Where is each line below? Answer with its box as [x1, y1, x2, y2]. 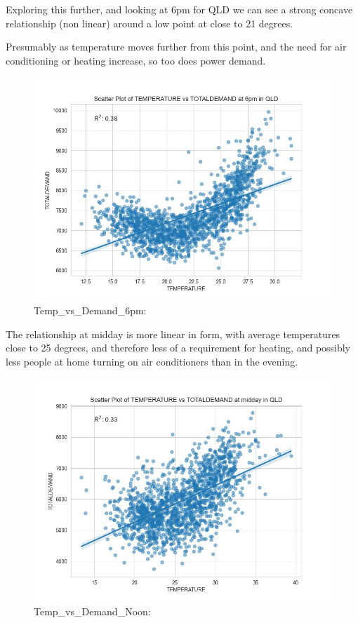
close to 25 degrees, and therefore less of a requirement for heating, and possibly [6, 340, 351, 355]
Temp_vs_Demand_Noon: [34, 603, 151, 618]
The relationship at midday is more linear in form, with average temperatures [6, 326, 340, 341]
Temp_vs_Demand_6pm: [34, 302, 147, 317]
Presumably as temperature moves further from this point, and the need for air [6, 39, 347, 54]
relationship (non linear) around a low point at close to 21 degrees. [6, 15, 293, 30]
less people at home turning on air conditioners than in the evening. [6, 354, 298, 368]
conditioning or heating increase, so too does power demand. [6, 53, 266, 67]
